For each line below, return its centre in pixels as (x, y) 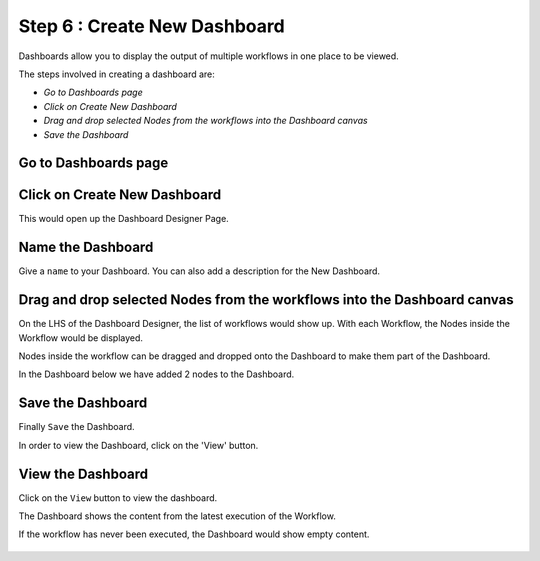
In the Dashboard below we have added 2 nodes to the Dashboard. (156, 374)
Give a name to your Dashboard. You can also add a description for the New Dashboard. (199, 271)
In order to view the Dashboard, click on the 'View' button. (138, 445)
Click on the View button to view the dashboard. (118, 497)
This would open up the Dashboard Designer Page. (123, 219)
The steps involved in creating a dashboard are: (116, 74)
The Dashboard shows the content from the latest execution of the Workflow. (177, 516)
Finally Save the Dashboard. (76, 427)
